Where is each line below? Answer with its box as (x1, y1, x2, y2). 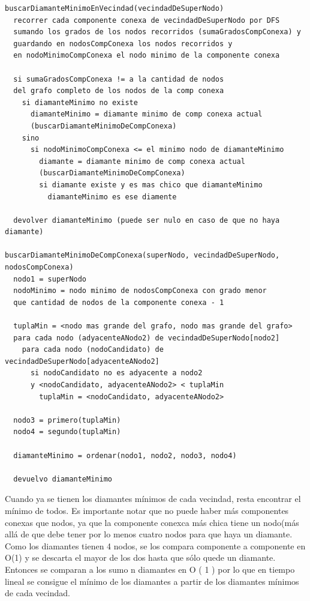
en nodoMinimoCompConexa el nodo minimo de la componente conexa (13, 51, 280, 60)
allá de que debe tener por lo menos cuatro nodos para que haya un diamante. (5, 528, 293, 540)
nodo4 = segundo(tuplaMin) (13, 427, 121, 436)
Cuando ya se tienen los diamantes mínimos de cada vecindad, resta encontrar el (5, 492, 301, 505)
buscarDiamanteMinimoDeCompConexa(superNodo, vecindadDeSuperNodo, (5, 251, 280, 260)
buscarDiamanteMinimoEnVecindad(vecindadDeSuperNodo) (5, 4, 224, 13)
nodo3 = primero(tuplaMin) (13, 415, 121, 424)
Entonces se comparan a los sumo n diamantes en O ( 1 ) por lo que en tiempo (5, 563, 295, 575)
